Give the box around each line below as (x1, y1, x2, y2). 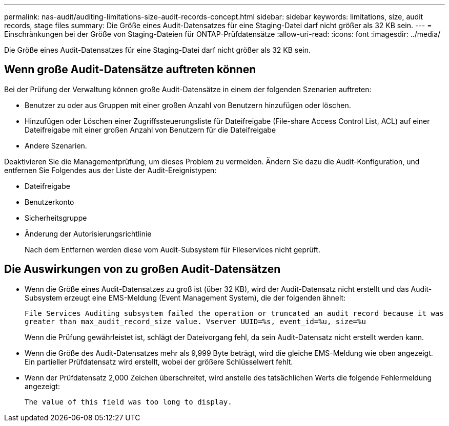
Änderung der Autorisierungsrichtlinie (25, 229, 152, 238)
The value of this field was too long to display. (25, 397, 232, 406)
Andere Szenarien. (25, 141, 87, 150)
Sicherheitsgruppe (25, 213, 87, 222)
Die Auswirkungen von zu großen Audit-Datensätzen (4, 263, 281, 276)
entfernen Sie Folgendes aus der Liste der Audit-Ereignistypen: (4, 165, 217, 175)
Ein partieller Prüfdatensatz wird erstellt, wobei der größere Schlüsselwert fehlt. (25, 357, 293, 366)
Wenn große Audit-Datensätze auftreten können (4, 63, 256, 76)
